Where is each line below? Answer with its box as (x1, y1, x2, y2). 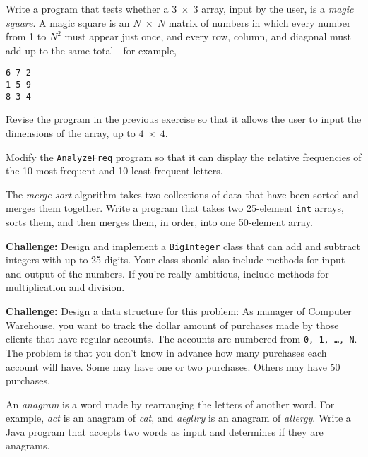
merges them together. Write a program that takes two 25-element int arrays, (6, 201, 344, 215)
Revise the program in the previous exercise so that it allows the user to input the (6, 112, 362, 126)
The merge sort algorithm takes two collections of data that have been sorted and (6, 186, 359, 201)
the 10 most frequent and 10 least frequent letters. (6, 163, 223, 178)
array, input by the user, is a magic (201, 1, 354, 16)
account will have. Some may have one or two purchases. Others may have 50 (6, 359, 340, 374)
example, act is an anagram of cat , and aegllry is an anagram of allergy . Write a (6, 410, 351, 425)
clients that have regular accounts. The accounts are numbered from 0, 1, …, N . (6, 331, 357, 346)
